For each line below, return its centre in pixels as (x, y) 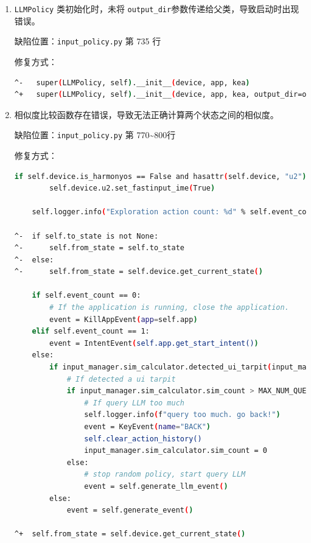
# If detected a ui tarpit (121, 379)
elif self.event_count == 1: (91, 331)
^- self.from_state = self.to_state (99, 248)
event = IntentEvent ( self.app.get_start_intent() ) (154, 343)
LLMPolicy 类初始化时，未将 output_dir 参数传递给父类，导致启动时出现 (157, 9)
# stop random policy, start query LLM (165, 475)
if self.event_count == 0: (86, 296)
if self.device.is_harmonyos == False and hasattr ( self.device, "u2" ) (160, 176)
